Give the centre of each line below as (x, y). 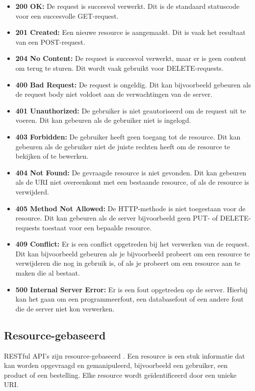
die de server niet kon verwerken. (65, 308)
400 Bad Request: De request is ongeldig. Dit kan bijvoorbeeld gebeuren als (133, 84)
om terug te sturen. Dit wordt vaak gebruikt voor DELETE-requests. (119, 68)
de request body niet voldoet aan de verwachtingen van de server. (114, 94)
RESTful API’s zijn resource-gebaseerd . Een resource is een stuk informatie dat (125, 355)
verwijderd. (32, 191)
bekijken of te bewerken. (52, 156)
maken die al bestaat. (48, 273)
